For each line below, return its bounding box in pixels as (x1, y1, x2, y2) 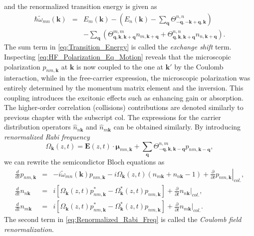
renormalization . (4, 224, 54, 234)
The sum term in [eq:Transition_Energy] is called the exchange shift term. (4, 41, 232, 52)
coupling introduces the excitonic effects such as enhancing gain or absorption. (4, 92, 244, 102)
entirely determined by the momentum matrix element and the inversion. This (4, 82, 244, 93)
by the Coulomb (174, 61, 224, 71)
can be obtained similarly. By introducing (113, 121, 241, 132)
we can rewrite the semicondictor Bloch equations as (4, 156, 165, 166)
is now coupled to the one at (76, 61, 163, 71)
